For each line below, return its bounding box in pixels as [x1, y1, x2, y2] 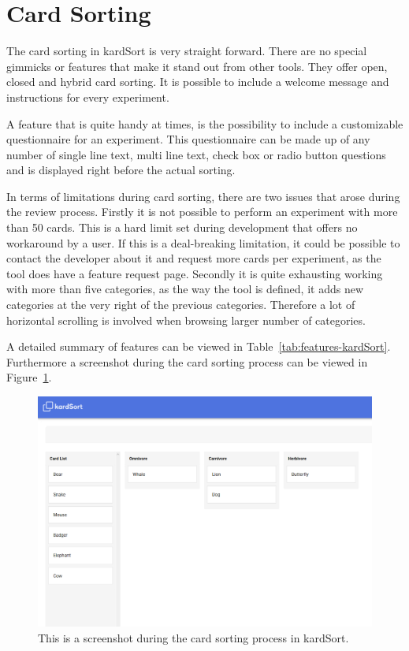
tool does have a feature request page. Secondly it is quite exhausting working [6, 265, 383, 281]
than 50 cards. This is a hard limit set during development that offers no [6, 219, 358, 236]
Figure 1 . [6, 369, 52, 385]
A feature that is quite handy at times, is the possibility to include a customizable [6, 115, 403, 132]
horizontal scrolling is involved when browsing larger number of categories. [6, 311, 366, 328]
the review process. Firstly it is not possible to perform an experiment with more [6, 203, 398, 220]
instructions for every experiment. [6, 88, 169, 105]
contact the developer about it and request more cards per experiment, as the [6, 250, 381, 266]
